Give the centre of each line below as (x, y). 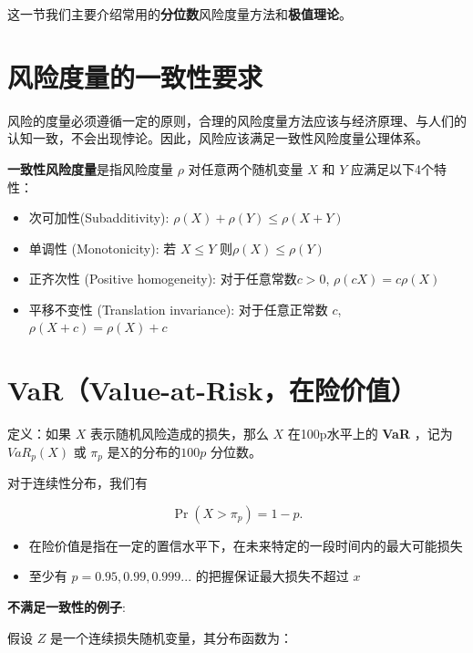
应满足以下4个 (392, 168)
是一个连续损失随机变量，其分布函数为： (171, 637)
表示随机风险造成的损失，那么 (179, 434)
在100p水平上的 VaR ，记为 (370, 434)
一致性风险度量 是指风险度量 (90, 168)
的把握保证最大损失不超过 (272, 576)
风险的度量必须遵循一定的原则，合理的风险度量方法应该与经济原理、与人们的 (237, 120)
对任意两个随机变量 (246, 168)
